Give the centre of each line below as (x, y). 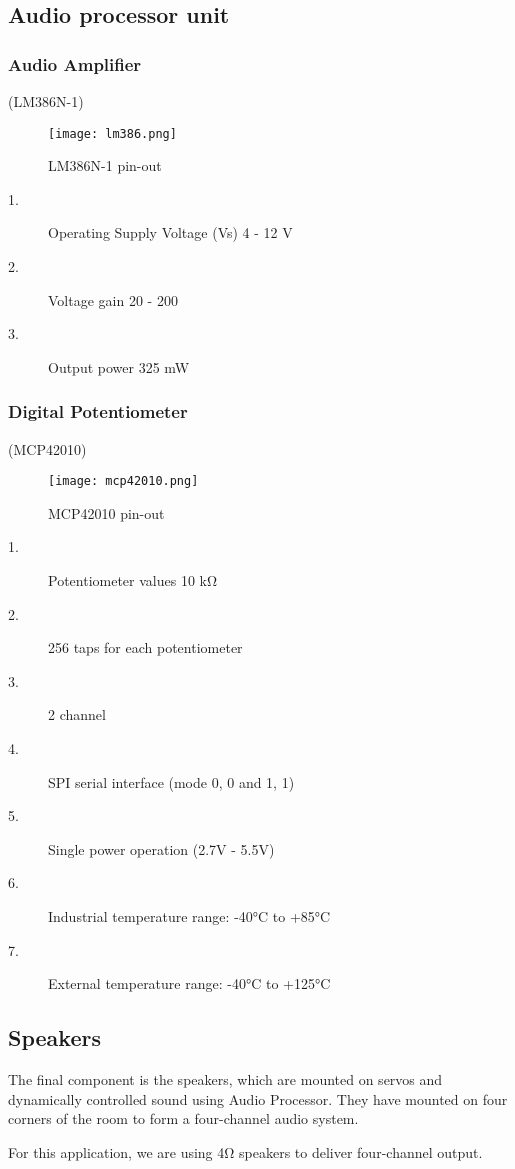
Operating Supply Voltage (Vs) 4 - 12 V (170, 232)
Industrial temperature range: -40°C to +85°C (189, 916)
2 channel (77, 714)
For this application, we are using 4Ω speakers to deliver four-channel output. (245, 1151)
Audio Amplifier (75, 63)
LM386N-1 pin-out (105, 165)
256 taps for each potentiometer (145, 647)
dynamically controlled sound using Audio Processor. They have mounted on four (258, 1098)
